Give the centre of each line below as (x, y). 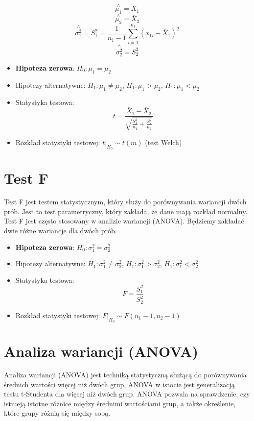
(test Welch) (163, 142)
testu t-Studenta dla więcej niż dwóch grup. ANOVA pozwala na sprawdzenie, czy (127, 394)
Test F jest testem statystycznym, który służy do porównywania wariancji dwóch (125, 202)
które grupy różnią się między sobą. (57, 413)
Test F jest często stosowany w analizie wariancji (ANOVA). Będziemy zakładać (124, 221)
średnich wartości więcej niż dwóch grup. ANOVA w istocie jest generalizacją (119, 384)
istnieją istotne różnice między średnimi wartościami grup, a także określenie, (120, 403)
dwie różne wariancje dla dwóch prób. (60, 230)
